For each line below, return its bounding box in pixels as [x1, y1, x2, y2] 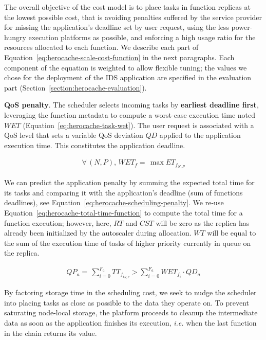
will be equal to [207, 227, 256, 238]
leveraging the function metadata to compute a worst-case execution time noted [4, 109, 256, 120]
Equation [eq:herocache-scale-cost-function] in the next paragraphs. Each [4, 51, 235, 62]
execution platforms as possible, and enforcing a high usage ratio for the [28, 31, 256, 42]
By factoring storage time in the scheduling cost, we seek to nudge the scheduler [4, 287, 257, 298]
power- [231, 22, 253, 32]
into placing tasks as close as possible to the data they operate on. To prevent [4, 297, 249, 308]
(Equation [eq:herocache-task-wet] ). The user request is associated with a [23, 119, 254, 130]
